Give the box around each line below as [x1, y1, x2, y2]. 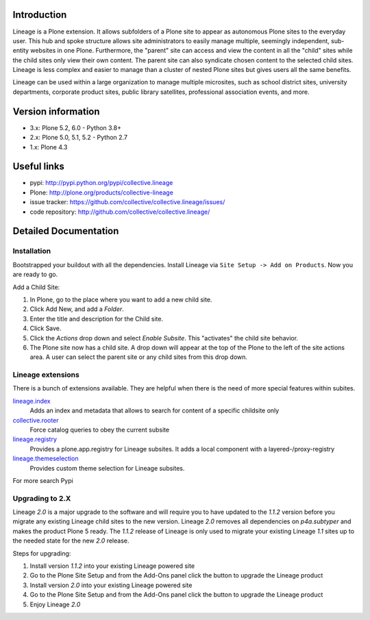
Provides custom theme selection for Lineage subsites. [29, 464, 185, 472]
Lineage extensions [12, 370, 80, 380]
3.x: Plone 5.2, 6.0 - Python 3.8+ [29, 123, 122, 132]
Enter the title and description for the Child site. [29, 314, 164, 323]
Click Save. [29, 324, 62, 332]
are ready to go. [12, 271, 58, 279]
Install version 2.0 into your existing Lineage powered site [29, 581, 193, 589]
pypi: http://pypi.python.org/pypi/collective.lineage [29, 179, 173, 187]
